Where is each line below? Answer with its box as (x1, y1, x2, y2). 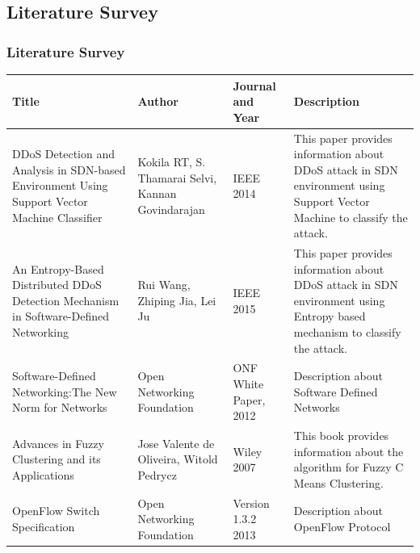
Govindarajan (137, 200, 205, 217)
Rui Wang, (137, 276, 191, 293)
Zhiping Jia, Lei (137, 291, 216, 308)
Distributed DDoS (12, 276, 102, 293)
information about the (293, 442, 404, 459)
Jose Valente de (137, 434, 215, 451)
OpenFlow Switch (12, 502, 100, 519)
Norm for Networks (12, 399, 107, 416)
